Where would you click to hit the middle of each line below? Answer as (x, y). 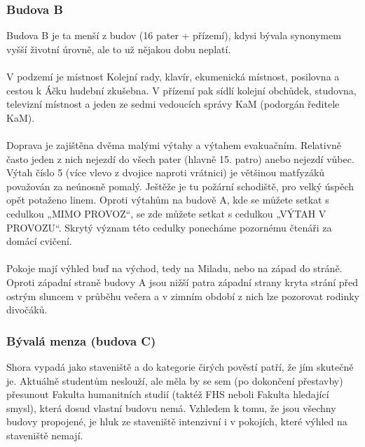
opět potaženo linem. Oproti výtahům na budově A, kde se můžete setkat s (168, 200)
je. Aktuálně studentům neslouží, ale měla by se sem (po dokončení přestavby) (175, 380)
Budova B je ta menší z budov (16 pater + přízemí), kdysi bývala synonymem (174, 35)
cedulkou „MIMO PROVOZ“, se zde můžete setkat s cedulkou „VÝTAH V (166, 213)
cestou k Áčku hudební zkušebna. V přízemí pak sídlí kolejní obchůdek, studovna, (181, 90)
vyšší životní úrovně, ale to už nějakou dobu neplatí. (119, 49)
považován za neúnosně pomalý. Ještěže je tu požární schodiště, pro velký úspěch (180, 186)
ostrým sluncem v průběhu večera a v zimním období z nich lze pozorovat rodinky (183, 296)
